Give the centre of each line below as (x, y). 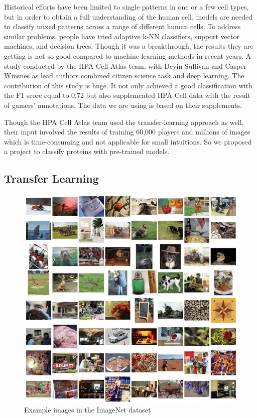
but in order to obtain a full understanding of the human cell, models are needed (128, 16)
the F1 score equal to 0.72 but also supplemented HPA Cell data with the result (127, 95)
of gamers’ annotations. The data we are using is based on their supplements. (123, 105)
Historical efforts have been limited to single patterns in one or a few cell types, (126, 7)
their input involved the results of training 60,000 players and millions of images (127, 132)
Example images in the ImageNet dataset (88, 409)
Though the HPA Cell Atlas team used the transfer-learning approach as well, (124, 122)
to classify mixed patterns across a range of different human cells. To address (122, 26)
